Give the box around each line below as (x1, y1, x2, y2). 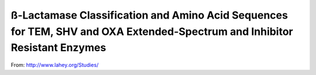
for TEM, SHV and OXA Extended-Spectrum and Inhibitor (11, 25, 294, 38)
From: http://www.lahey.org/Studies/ (11, 62, 99, 69)
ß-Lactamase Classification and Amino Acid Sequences (11, 9, 288, 22)
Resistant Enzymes (11, 41, 107, 55)
